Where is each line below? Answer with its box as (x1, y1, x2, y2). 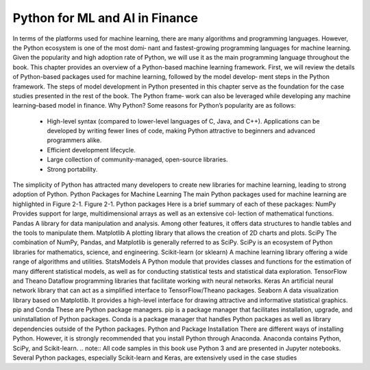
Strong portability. (47, 165, 98, 173)
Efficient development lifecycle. (47, 146, 136, 154)
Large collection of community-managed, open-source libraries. (47, 155, 228, 164)
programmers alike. (47, 136, 102, 144)
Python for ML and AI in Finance (12, 10, 199, 25)
